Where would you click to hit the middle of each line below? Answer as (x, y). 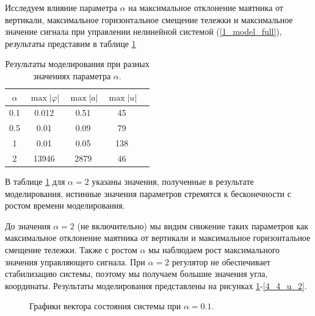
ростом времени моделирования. (65, 205)
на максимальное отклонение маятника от (206, 7)
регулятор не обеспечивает (221, 261)
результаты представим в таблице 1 (71, 43)
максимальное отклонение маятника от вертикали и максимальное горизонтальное (158, 238)
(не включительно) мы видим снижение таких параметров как (193, 225)
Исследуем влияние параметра (61, 7)
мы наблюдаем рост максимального (214, 250)
